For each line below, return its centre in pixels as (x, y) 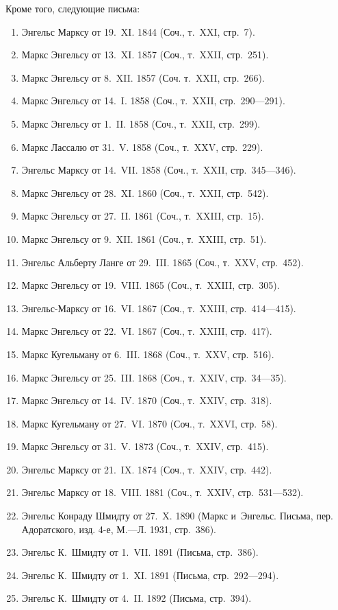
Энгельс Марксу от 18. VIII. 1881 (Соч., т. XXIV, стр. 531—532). (162, 492)
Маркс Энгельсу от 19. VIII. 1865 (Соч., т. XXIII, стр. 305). (151, 285)
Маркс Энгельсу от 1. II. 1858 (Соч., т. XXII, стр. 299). (141, 123)
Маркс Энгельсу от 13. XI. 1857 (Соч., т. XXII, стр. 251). (145, 55)
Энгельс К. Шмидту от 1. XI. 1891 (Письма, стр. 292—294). (150, 575)
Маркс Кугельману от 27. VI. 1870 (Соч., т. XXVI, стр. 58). (149, 423)
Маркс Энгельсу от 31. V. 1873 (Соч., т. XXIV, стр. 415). (145, 446)
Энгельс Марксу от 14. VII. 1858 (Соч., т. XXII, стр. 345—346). (159, 170)
